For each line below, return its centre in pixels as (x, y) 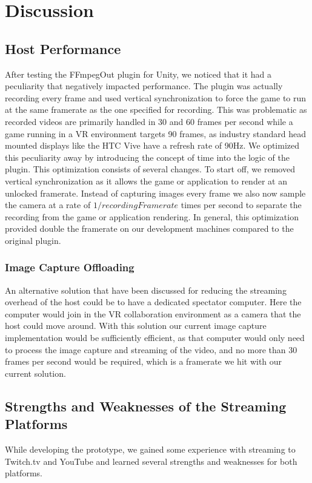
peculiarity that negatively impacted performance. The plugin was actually (144, 86)
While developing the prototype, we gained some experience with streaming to (150, 449)
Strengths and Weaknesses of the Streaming (146, 406)
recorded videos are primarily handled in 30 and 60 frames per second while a (149, 121)
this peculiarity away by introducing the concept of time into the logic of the (147, 157)
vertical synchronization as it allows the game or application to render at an (146, 181)
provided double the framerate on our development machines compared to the (149, 228)
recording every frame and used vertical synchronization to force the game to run (156, 97)
